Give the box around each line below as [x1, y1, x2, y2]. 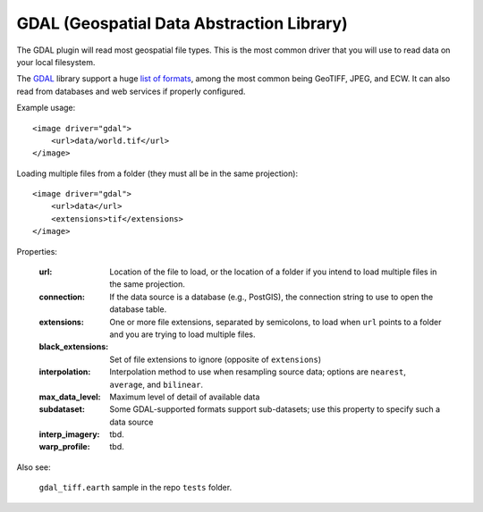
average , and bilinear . [109, 379, 204, 390]
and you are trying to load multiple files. [109, 329, 256, 340]
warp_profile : [38, 441, 90, 452]
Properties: [16, 246, 58, 256]
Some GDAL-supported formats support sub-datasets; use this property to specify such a [109, 404, 441, 415]
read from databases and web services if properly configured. [16, 86, 246, 97]
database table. [109, 304, 167, 315]
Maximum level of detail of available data [109, 391, 260, 402]
